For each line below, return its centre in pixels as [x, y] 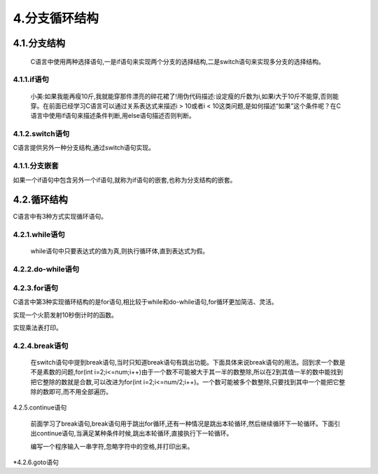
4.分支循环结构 [56, 18]
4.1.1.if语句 [31, 79]
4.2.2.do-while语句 [46, 269]
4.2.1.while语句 [39, 235]
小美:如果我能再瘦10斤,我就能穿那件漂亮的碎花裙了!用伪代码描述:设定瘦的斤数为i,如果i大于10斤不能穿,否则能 [185, 96]
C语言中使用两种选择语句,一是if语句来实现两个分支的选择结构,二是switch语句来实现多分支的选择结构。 [177, 61]
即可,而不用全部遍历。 [80, 392]
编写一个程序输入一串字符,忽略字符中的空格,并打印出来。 [112, 446]
